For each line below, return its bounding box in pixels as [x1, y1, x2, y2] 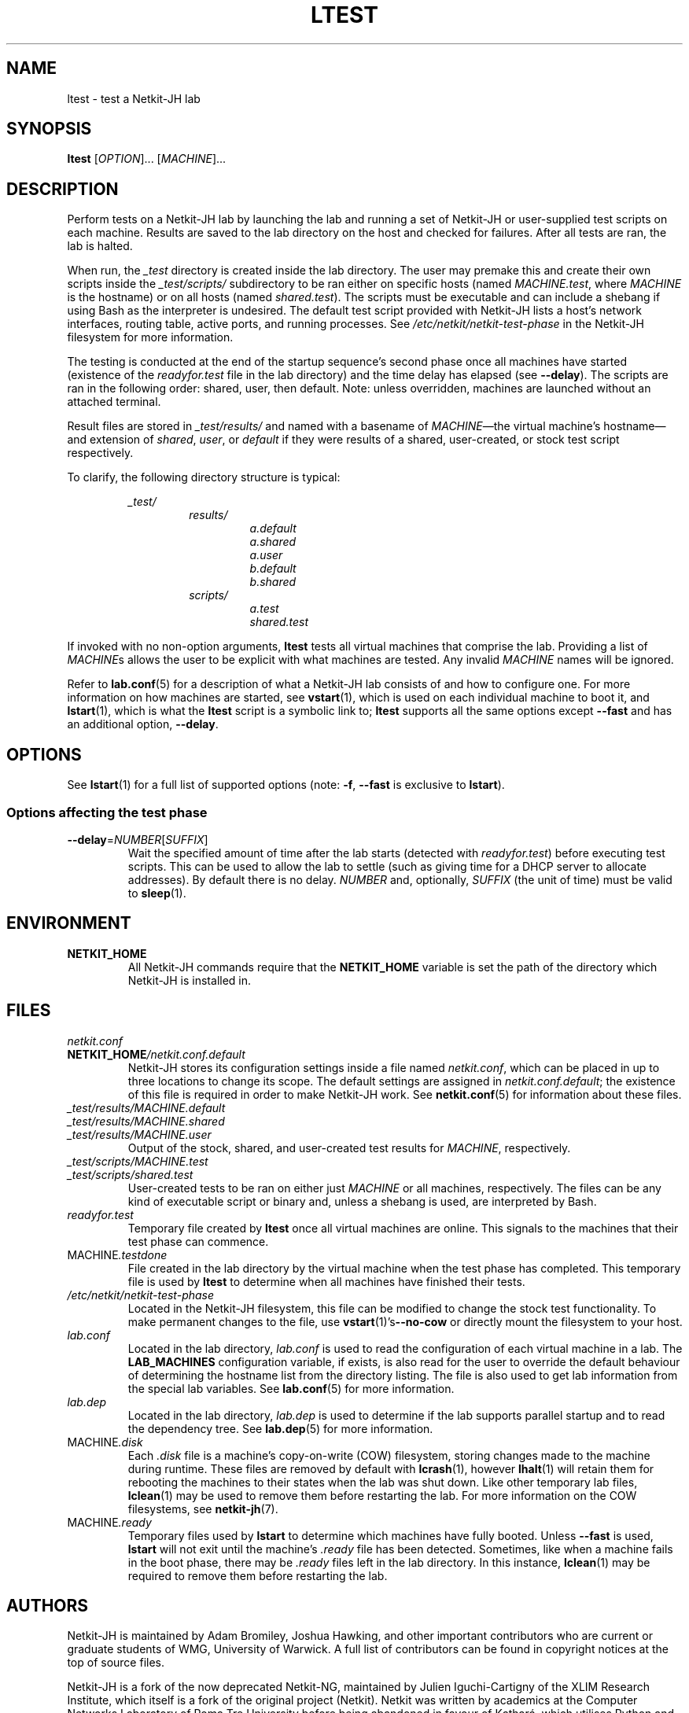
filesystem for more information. [67, 330, 234, 344]
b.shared [249, 575, 297, 589]
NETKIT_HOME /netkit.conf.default [67, 1047, 245, 1061]
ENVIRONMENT [6, 913, 131, 934]
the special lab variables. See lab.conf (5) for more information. [127, 1381, 455, 1395]
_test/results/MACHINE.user [67, 1127, 212, 1141]
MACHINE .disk [67, 1435, 143, 1449]
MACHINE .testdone [67, 1247, 168, 1262]
